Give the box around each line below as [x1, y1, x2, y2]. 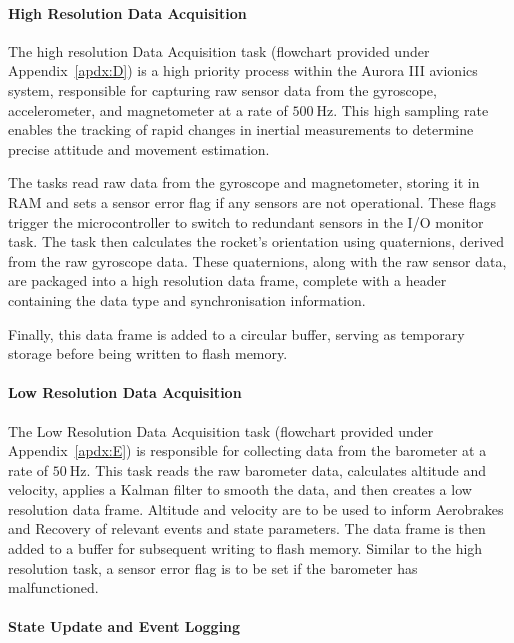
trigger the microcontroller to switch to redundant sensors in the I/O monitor [8, 211, 484, 232]
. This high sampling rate [333, 99, 489, 120]
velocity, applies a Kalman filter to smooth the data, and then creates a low [8, 479, 472, 500]
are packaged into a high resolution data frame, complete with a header [8, 270, 447, 291]
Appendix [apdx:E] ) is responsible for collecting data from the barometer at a [8, 440, 487, 461]
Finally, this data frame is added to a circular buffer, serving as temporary [8, 323, 465, 344]
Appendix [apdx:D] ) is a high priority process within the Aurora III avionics [8, 60, 478, 81]
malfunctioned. [8, 577, 99, 598]
